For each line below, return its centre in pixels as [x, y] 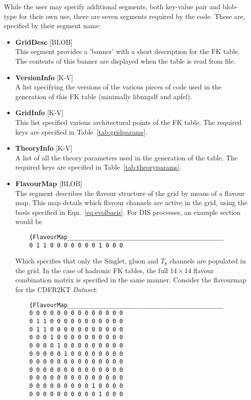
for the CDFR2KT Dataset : [56, 289]
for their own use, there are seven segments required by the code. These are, [132, 16]
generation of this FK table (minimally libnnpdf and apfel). [104, 96]
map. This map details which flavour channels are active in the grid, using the [131, 202]
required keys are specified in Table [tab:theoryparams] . [98, 167]
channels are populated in [208, 261]
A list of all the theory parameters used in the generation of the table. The [126, 157]
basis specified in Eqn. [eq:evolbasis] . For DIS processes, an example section [128, 212]
